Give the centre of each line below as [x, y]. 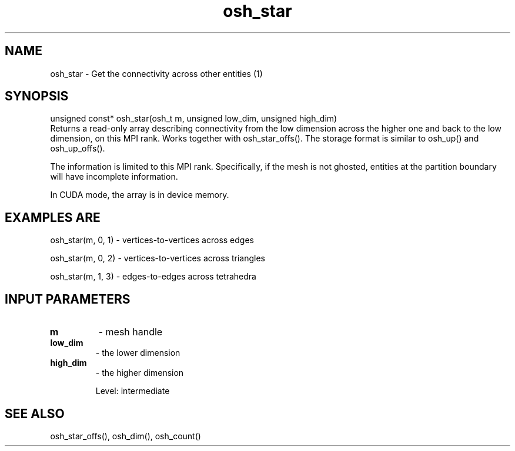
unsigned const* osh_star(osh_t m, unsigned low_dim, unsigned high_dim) [194, 119]
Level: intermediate [133, 391]
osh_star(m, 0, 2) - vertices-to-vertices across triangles [158, 258]
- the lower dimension [138, 353]
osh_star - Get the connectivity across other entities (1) [156, 73]
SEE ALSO [35, 413]
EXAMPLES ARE [53, 217]
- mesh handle [131, 332]
